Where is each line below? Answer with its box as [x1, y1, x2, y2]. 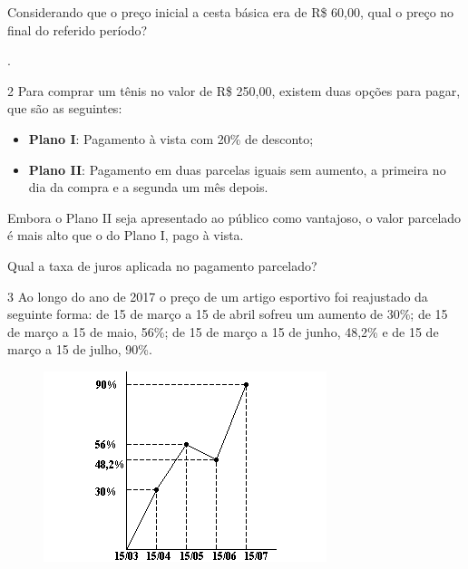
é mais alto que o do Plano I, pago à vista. [7, 226, 244, 245]
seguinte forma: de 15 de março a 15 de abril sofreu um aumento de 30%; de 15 [7, 304, 448, 323]
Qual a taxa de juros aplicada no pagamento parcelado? [7, 256, 317, 275]
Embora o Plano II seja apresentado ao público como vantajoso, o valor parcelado [7, 207, 462, 227]
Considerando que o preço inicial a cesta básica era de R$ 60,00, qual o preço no [7, 3, 454, 21]
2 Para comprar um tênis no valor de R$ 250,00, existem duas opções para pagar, [7, 81, 461, 100]
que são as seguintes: [7, 99, 122, 118]
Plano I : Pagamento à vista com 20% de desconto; [28, 129, 314, 148]
